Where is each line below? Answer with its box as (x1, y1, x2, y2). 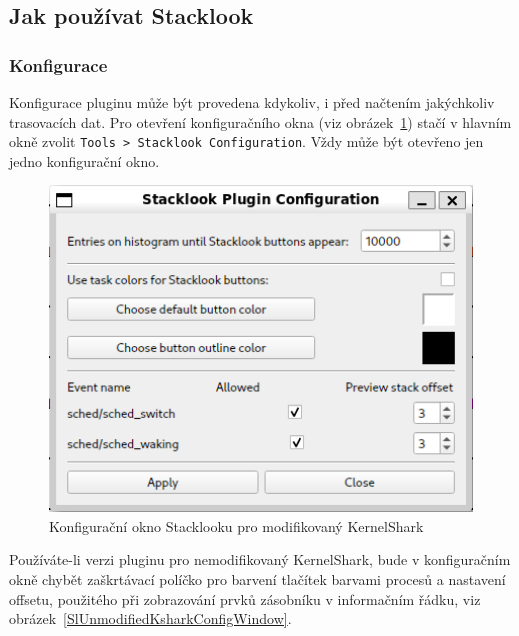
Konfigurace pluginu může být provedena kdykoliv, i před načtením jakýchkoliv (9, 92, 495, 112)
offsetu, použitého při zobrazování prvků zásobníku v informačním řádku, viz (9, 588, 481, 609)
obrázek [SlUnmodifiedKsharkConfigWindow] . (9, 608, 292, 629)
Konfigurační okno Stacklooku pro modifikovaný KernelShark (49, 515, 424, 536)
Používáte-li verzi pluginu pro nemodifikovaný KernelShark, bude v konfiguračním (9, 549, 511, 570)
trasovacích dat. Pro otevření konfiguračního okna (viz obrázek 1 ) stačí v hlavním (9, 111, 512, 132)
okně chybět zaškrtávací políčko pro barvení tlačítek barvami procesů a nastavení (9, 569, 506, 590)
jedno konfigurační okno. (9, 150, 160, 171)
